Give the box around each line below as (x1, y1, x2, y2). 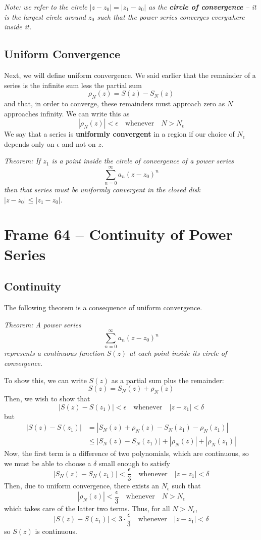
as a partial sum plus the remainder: (111, 375, 224, 385)
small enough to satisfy (98, 458, 170, 468)
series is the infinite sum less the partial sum (4, 79, 142, 90)
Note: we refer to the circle (4, 2, 87, 12)
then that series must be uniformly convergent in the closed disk (4, 184, 200, 195)
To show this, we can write (4, 375, 87, 385)
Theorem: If (4, 155, 41, 166)
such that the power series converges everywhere (97, 11, 245, 22)
